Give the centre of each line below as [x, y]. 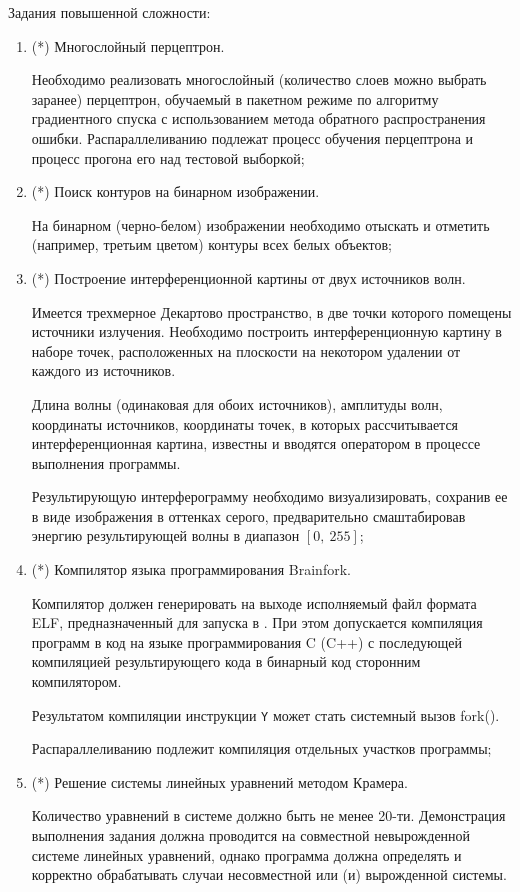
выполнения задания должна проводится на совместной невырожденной [251, 835]
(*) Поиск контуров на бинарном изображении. [175, 191]
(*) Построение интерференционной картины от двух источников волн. [248, 277]
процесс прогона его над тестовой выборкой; [168, 157]
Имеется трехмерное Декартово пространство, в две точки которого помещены [271, 311]
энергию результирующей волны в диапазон [165, 535]
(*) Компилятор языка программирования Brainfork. [191, 569]
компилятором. [76, 681]
